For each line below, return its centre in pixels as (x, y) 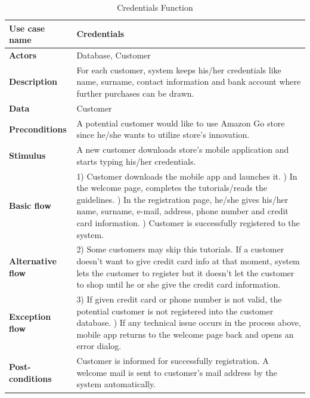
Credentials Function (155, 7)
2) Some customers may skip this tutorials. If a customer (180, 249)
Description (33, 81)
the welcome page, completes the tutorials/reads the (172, 188)
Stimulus (27, 155)
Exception (30, 317)
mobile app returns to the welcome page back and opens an (185, 334)
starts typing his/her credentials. (136, 161)
